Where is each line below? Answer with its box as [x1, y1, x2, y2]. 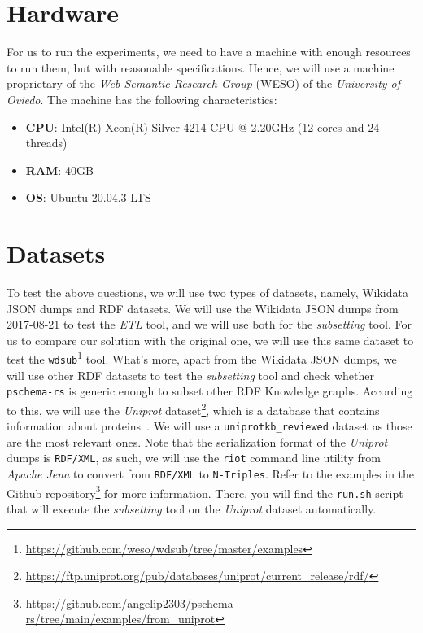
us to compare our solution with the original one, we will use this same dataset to [7, 331, 414, 348]
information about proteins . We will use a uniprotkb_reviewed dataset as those [7, 417, 412, 434]
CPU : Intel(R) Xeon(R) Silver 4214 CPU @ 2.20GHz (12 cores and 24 [25, 118, 380, 135]
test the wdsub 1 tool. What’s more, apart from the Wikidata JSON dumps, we [7, 348, 397, 368]
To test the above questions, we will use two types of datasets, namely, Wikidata [7, 284, 408, 300]
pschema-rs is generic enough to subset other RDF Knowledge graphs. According [7, 382, 413, 399]
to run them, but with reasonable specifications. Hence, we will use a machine [7, 59, 395, 76]
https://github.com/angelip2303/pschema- [25, 594, 238, 611]
